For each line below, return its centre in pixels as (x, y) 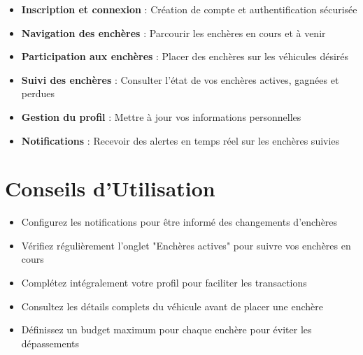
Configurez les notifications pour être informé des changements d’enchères (179, 222)
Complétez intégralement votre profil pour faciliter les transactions (164, 283)
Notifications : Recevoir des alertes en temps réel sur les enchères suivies (180, 140)
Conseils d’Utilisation (110, 188)
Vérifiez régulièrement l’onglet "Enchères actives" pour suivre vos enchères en (186, 245)
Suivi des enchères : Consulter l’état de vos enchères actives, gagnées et (180, 79)
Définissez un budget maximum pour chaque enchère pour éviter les (166, 329)
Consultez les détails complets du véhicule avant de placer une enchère (172, 306)
